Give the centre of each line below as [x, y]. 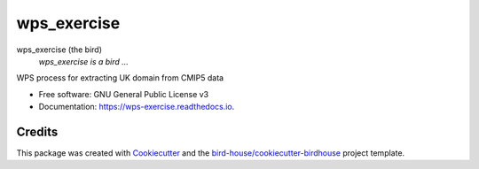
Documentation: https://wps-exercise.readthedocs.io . [137, 107]
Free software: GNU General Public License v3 [124, 94]
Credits [37, 131]
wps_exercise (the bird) [59, 50]
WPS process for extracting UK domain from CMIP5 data [120, 78]
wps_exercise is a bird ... [83, 61]
